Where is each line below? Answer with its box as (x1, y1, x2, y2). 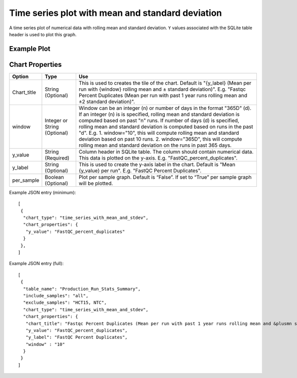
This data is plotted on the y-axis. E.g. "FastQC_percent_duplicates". (78, 154, 238, 161)
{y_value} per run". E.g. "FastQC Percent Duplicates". (78, 167, 201, 174)
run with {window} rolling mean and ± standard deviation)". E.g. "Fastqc (78, 86, 246, 93)
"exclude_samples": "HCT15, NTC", (23, 300, 107, 306)
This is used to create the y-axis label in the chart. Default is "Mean (78, 161, 236, 168)
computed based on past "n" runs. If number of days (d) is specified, (78, 117, 240, 124)
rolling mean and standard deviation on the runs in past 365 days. (78, 142, 232, 149)
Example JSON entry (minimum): (9, 189, 76, 195)
